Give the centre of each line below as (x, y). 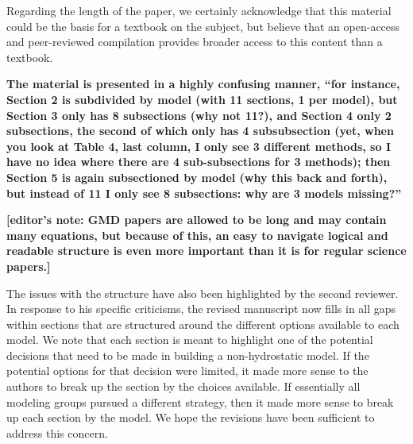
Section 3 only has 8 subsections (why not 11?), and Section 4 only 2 (199, 115)
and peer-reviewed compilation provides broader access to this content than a (195, 42)
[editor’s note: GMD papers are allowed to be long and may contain (197, 220)
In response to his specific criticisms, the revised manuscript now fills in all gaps (201, 309)
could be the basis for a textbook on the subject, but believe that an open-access (203, 26)
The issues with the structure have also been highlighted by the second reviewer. (203, 293)
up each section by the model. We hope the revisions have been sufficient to (191, 417)
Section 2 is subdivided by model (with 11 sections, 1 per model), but (202, 99)
